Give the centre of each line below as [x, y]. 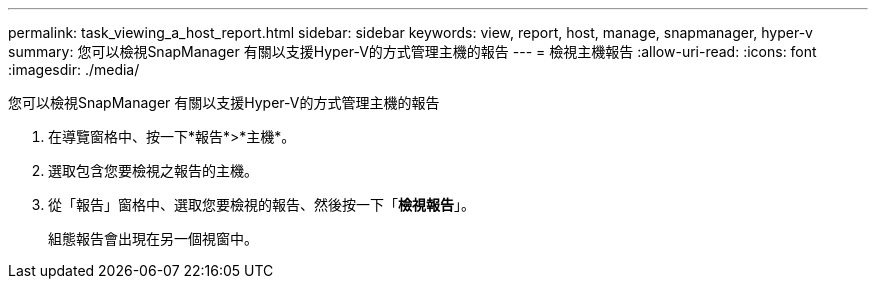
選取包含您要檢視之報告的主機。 [153, 170]
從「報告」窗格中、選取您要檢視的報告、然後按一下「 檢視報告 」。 [261, 204]
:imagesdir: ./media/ [74, 69]
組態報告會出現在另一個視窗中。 [153, 238]
